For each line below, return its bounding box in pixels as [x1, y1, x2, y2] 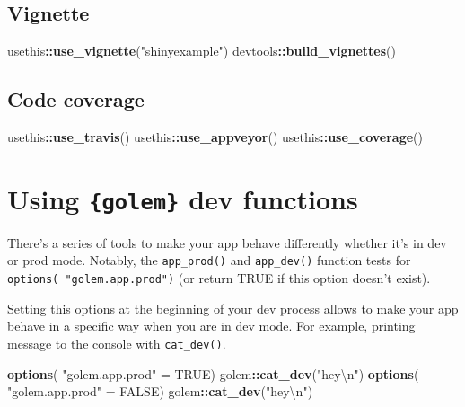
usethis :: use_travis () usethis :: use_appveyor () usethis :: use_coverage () [7, 128, 423, 146]
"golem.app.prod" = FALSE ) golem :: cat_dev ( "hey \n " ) [7, 382, 313, 401]
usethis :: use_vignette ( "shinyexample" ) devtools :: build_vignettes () [7, 41, 396, 60]
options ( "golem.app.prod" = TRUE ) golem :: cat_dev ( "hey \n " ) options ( [7, 364, 419, 383]
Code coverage [7, 85, 145, 113]
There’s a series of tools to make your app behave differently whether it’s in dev [7, 233, 447, 252]
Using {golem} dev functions [7, 180, 358, 217]
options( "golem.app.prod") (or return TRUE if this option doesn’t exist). [7, 269, 431, 288]
